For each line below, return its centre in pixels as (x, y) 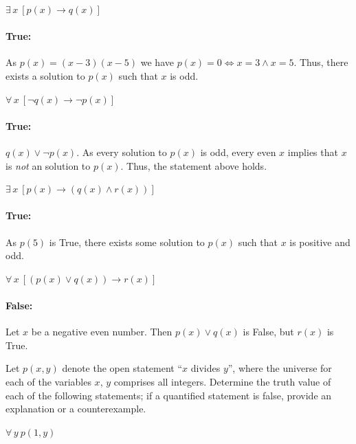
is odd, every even (238, 152)
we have (157, 62)
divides (205, 368)
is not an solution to (48, 165)
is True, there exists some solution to (127, 242)
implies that (313, 152)
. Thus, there (321, 62)
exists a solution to (45, 75)
